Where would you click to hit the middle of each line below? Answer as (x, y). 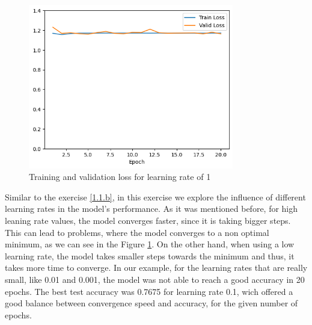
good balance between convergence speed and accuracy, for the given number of (151, 303)
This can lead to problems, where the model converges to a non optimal (137, 232)
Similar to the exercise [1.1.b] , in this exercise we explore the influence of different (155, 197)
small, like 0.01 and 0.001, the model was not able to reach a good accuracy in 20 (155, 279)
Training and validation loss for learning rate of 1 (120, 177)
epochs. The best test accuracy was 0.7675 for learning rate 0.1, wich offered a (149, 291)
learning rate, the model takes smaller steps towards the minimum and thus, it (150, 255)
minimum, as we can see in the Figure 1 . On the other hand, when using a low (150, 244)
